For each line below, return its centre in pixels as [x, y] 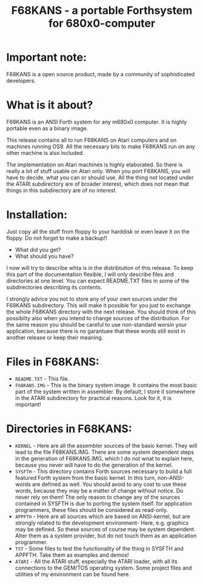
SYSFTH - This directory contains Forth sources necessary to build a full [103, 471]
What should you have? [44, 256]
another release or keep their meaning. [55, 337]
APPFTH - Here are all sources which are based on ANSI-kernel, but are [103, 516]
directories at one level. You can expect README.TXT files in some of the [98, 281]
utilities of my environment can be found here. [72, 574]
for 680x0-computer [102, 23]
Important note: [46, 57]
